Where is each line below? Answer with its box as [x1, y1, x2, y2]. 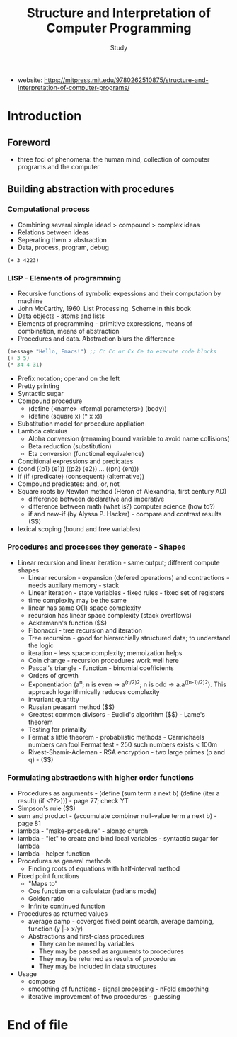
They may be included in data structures [38, 962, 157, 970]
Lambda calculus [17, 426, 68, 435]
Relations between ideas [17, 228, 90, 237]
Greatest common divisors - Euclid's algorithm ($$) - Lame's [28, 710, 205, 718]
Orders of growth [28, 671, 79, 679]
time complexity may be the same [28, 596, 127, 604]
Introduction [7, 108, 82, 125]
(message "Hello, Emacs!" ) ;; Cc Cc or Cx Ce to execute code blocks [7, 348, 217, 355]
